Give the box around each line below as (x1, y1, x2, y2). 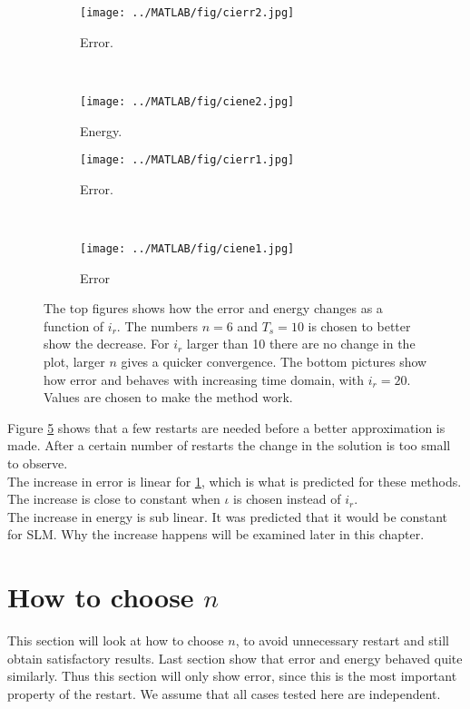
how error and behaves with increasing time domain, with (44, 369, 365, 389)
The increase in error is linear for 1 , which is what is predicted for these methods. (7, 471, 462, 490)
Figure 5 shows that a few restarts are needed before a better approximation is (7, 418, 446, 437)
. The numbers (116, 316, 199, 335)
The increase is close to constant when (7, 489, 220, 508)
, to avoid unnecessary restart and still (235, 631, 449, 650)
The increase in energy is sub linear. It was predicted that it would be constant (7, 507, 448, 526)
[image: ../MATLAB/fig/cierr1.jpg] (80, 153, 295, 167)
